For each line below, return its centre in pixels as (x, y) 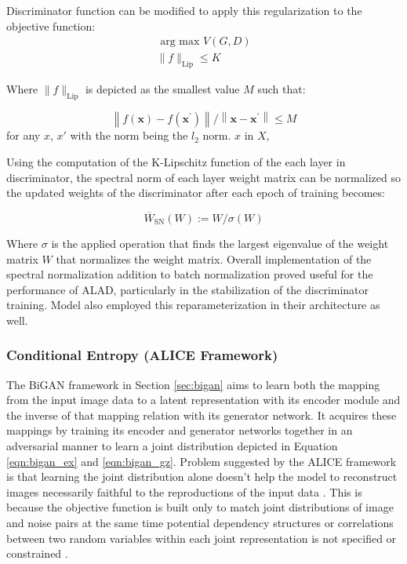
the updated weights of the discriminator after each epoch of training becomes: (196, 193)
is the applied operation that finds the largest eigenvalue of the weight (220, 243)
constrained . (37, 553)
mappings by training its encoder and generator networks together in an (180, 430)
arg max (180, 42)
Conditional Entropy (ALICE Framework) (142, 355)
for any (24, 135)
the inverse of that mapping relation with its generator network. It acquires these (202, 415)
